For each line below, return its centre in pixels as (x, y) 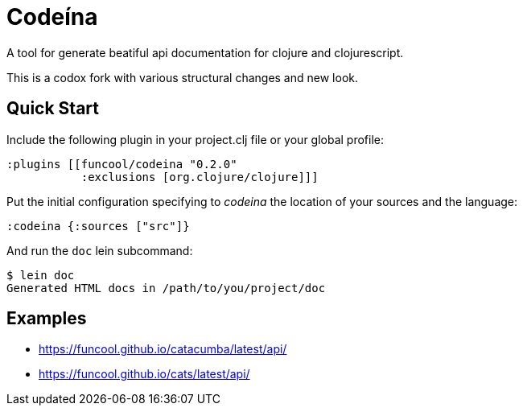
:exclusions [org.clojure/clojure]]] (200, 177)
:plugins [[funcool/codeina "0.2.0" (122, 164)
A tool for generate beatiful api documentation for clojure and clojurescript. (205, 52)
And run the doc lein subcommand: (100, 250)
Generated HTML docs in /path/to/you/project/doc (166, 288)
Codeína (52, 17)
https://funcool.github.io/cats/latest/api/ (144, 374)
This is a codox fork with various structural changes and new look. (182, 77)
